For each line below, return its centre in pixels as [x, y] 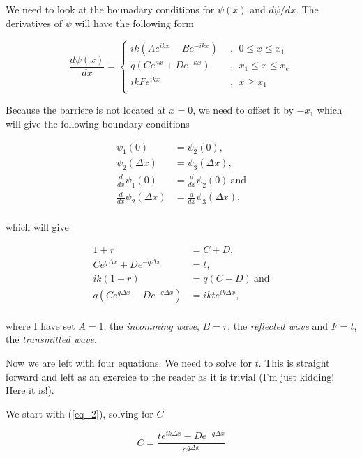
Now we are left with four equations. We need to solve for [129, 362]
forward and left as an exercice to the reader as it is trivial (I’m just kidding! [170, 376]
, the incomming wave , [151, 325]
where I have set [40, 325]
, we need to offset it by [243, 110]
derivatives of [34, 23]
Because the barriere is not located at [86, 110]
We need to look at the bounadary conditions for [110, 9]
